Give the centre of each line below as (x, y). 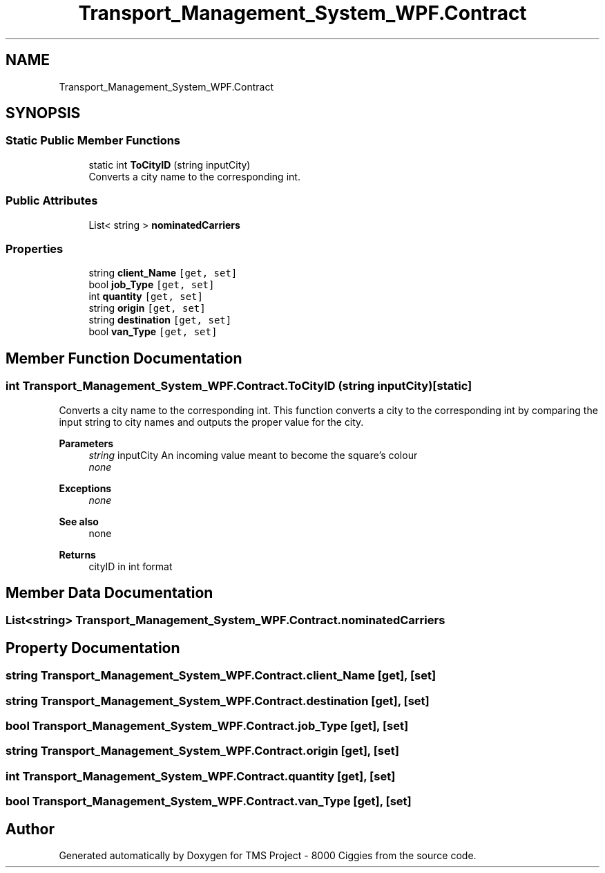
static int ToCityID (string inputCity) (170, 165)
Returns (77, 554)
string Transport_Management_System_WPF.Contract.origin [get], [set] (202, 751)
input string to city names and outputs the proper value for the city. (211, 422)
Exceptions (85, 488)
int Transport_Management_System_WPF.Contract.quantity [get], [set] (201, 776)
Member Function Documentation (124, 358)
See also (79, 521)
